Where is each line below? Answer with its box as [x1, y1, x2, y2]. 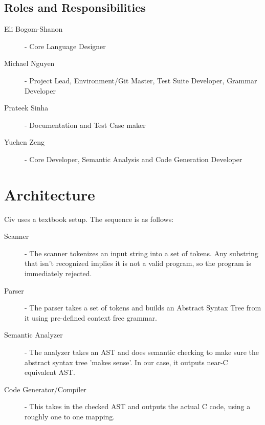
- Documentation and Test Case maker [25, 119, 146, 130]
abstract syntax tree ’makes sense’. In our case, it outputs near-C [25, 356, 228, 367]
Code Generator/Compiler [4, 384, 86, 394]
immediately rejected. [25, 268, 92, 279]
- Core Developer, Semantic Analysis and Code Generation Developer [25, 153, 242, 164]
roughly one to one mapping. [25, 411, 115, 421]
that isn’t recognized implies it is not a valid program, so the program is [25, 258, 251, 269]
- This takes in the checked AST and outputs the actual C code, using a [25, 401, 251, 412]
